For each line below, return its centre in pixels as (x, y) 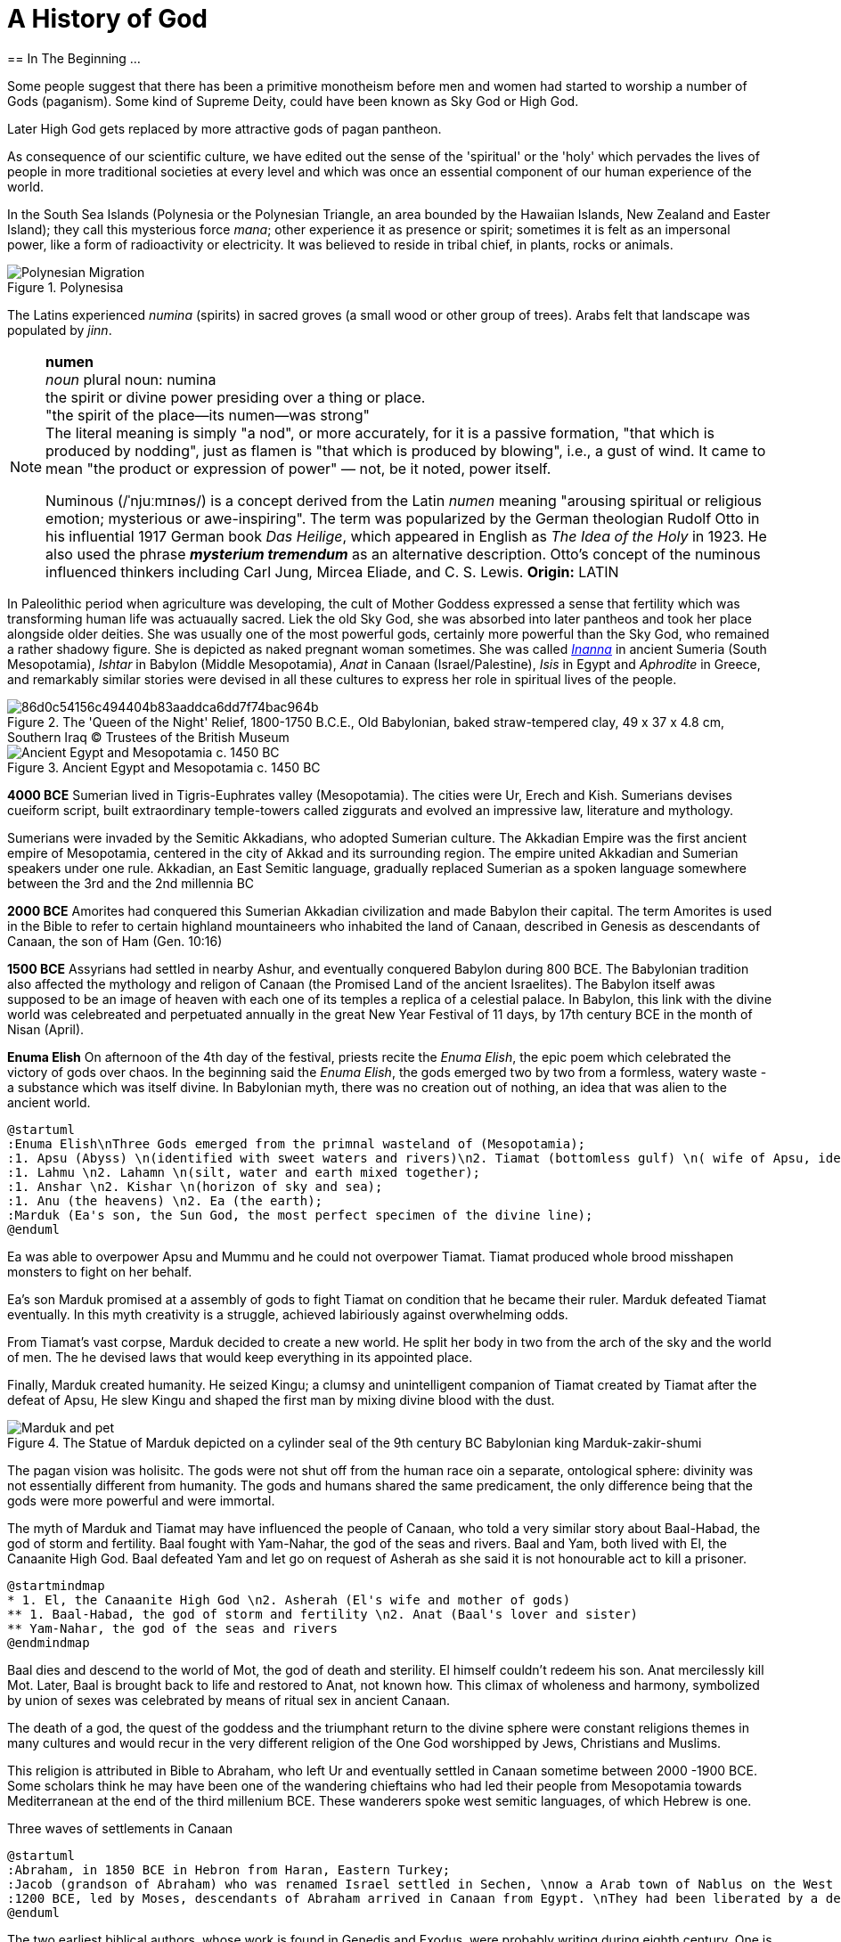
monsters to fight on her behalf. (100, 1271)
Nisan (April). (46, 1029)
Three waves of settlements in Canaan (120, 1828)
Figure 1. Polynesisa (65, 287)
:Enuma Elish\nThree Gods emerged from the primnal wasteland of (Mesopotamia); (297, 1143)
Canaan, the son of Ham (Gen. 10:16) (115, 941)
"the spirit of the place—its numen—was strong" (208, 415)
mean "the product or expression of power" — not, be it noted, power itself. (298, 468)
